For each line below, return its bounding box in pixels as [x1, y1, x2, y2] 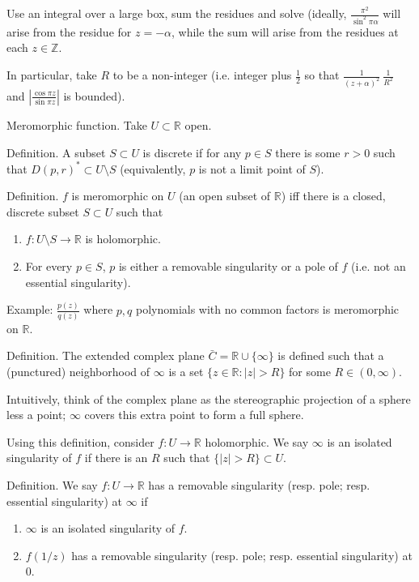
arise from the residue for [6, 23, 132, 40]
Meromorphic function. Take [6, 116, 147, 133]
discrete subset [6, 203, 79, 220]
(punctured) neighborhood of [6, 363, 150, 379]
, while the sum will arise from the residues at [171, 23, 399, 40]
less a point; [6, 406, 66, 423]
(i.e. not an [351, 258, 406, 274]
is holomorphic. [85, 230, 161, 247]
